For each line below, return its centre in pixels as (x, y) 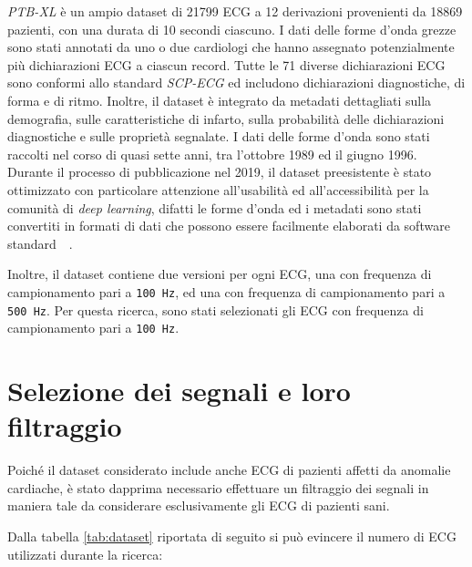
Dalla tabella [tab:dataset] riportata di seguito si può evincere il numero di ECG (232, 536)
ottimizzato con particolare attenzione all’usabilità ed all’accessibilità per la (218, 189)
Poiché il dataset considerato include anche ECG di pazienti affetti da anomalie (229, 470)
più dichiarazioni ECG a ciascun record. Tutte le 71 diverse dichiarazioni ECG (226, 64)
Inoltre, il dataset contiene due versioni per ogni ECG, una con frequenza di (220, 274)
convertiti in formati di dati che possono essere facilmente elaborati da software (229, 226)
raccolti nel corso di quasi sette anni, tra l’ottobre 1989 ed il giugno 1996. (212, 154)
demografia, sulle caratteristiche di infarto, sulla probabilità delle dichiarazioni (226, 118)
